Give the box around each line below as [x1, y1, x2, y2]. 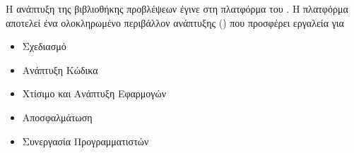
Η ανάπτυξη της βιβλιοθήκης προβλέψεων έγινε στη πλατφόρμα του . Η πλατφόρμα [6, 1, 348, 16]
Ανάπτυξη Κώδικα [22, 62, 98, 77]
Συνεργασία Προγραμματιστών [22, 133, 149, 148]
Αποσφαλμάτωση [22, 109, 93, 124]
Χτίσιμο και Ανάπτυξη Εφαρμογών [22, 86, 167, 101]
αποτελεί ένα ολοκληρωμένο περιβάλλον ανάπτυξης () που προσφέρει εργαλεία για [6, 15, 344, 30]
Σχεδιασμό [22, 39, 66, 54]
